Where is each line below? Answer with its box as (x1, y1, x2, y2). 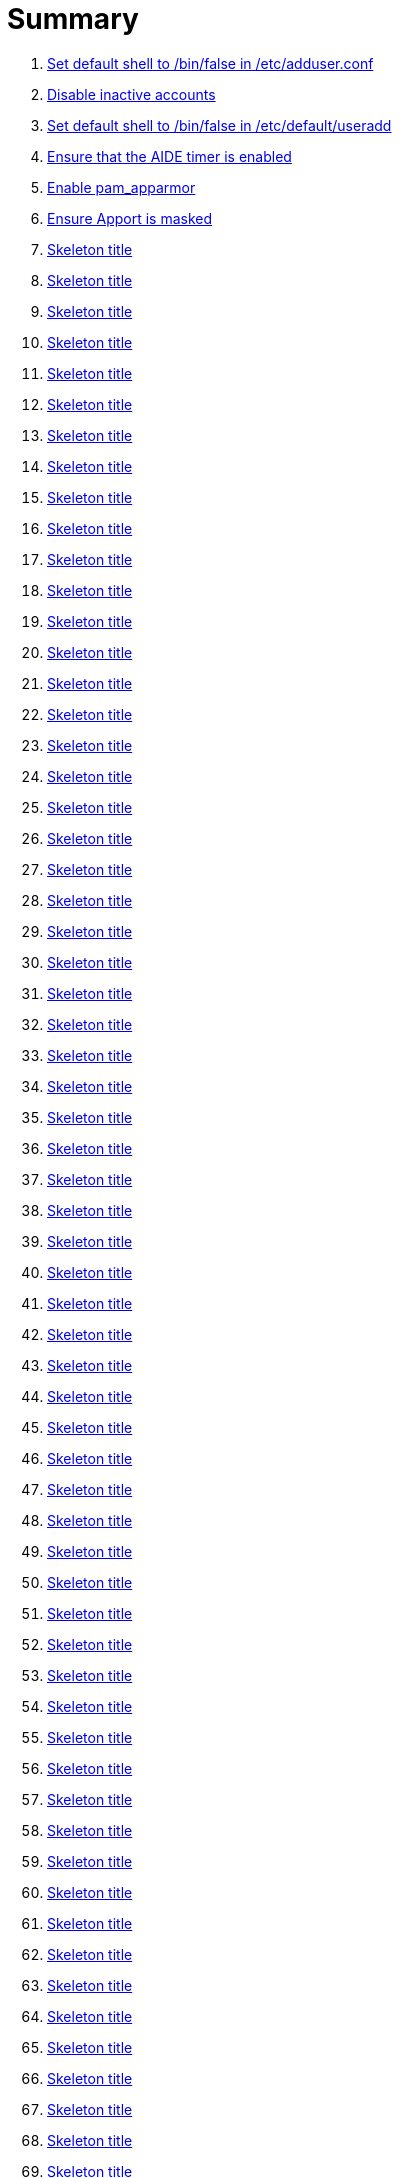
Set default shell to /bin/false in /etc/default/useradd (47, 116, 392, 134)
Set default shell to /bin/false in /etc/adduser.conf (47, 54, 374, 72)
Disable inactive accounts (47, 85, 216, 103)
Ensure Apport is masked (47, 209, 213, 227)
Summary (7, 2, 139, 36)
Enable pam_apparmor (47, 178, 196, 196)
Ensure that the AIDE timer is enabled (47, 147, 292, 165)
